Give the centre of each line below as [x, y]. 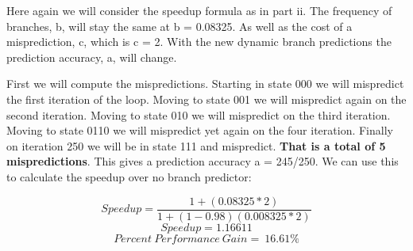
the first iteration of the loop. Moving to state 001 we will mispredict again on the [206, 99]
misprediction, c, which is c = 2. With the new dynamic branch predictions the [199, 42]
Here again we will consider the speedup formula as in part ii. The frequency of [199, 10]
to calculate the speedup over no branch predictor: [129, 176]
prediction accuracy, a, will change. [92, 57]
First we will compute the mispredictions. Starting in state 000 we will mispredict [205, 84]
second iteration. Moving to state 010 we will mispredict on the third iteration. [199, 114]
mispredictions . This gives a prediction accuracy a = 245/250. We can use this [203, 161]
